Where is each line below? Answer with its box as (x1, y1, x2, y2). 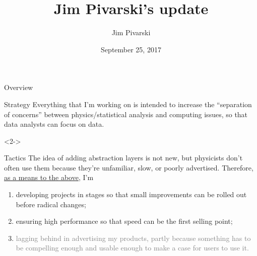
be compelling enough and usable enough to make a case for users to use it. (16, 242, 249, 253)
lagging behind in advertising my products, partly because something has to (16, 232, 251, 243)
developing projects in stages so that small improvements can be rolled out (16, 189, 247, 200)
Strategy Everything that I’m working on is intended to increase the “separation (4, 99, 252, 109)
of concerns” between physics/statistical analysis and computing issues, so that (4, 109, 248, 119)
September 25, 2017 (101, 44, 161, 54)
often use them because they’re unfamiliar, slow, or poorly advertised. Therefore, (4, 162, 253, 173)
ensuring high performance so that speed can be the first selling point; (16, 216, 233, 226)
